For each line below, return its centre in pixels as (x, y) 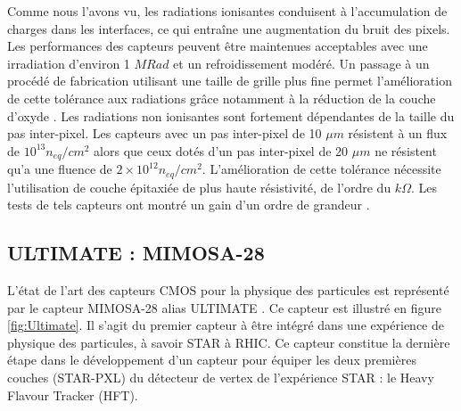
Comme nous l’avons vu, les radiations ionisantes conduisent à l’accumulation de (227, 11)
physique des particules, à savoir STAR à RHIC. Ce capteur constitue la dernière (229, 342)
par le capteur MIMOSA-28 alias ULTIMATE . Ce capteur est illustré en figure (224, 307)
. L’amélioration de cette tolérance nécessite (321, 169)
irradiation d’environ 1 (69, 63)
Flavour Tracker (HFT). (73, 395)
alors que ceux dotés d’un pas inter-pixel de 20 (221, 150)
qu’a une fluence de (60, 169)
